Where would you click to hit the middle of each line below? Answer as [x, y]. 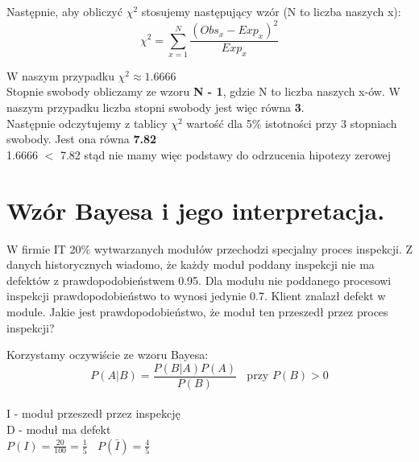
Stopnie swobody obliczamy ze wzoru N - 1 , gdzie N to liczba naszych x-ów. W [203, 91]
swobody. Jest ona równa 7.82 [82, 139]
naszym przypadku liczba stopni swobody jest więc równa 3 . [156, 107]
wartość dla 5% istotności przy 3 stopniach [292, 123]
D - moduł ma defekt [59, 429]
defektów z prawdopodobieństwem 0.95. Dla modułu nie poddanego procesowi [199, 280]
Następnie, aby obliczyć [64, 11]
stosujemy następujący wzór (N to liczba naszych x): [271, 11]
